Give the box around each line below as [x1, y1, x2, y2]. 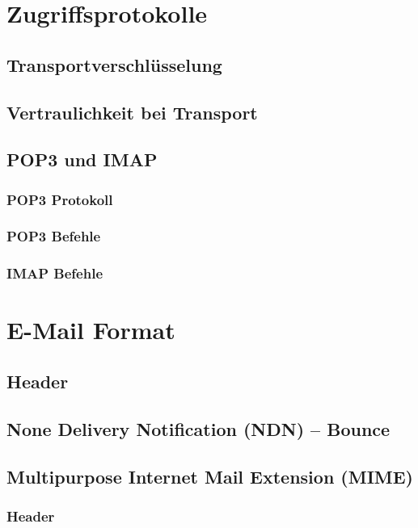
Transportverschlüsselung [6, 52, 222, 77]
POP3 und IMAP [6, 147, 158, 172]
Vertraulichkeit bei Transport [6, 99, 258, 124]
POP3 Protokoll [6, 189, 113, 209]
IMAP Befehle [6, 263, 103, 283]
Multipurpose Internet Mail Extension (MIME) [6, 463, 414, 488]
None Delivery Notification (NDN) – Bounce [6, 416, 391, 441]
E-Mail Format [6, 313, 175, 346]
